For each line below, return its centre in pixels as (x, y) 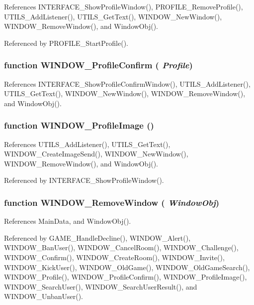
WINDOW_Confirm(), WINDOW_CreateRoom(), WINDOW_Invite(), (114, 257)
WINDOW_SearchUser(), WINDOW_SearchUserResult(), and (101, 286)
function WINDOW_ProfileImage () (79, 125)
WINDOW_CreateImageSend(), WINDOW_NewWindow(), (96, 154)
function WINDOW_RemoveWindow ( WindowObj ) (112, 202)
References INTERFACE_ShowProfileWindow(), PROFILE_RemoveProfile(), (124, 6)
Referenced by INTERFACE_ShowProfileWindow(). (84, 180)
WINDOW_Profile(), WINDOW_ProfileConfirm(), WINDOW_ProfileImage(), (126, 277)
